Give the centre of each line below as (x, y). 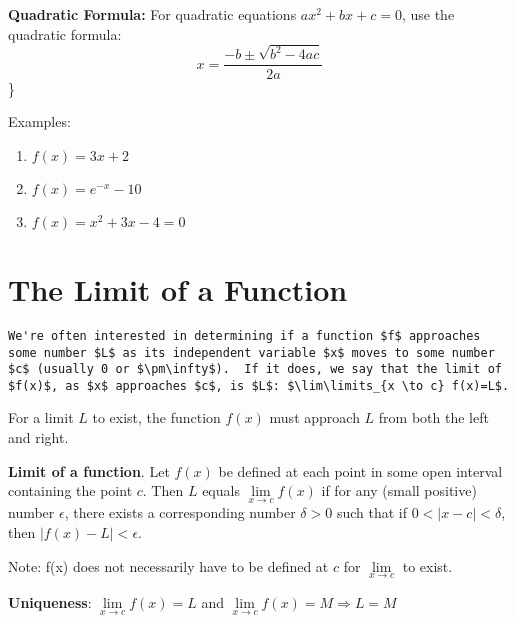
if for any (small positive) (399, 490)
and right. (38, 437)
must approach (314, 417)
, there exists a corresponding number (180, 512)
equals (221, 490)
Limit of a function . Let (89, 470)
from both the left (433, 417)
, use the (428, 14)
